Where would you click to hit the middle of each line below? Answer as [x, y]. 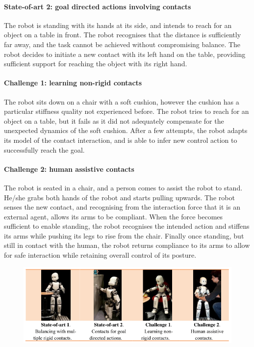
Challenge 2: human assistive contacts [69, 169]
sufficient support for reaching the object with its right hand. [96, 64]
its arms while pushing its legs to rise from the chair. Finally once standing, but [124, 235]
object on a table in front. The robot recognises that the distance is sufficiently [123, 35]
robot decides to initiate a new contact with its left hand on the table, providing [125, 54]
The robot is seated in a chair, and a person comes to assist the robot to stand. [123, 187]
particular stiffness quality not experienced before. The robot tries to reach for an [127, 111]
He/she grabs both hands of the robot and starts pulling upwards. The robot [119, 197]
